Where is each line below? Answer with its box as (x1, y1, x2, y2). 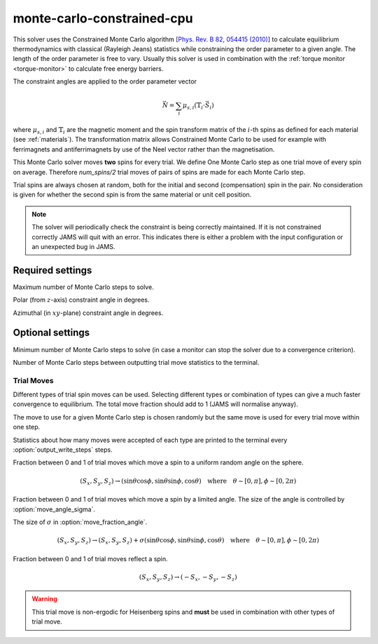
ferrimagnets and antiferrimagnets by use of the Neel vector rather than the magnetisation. (13, 145, 275, 154)
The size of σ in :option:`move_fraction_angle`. (13, 518, 148, 526)
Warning (31, 595, 57, 603)
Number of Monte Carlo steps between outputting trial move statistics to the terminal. (13, 358, 260, 366)
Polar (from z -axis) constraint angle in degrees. (13, 295, 150, 304)
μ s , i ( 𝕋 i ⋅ (182, 102, 206, 112)
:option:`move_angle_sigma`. (13, 505, 96, 514)
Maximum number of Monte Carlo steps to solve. (13, 283, 154, 291)
